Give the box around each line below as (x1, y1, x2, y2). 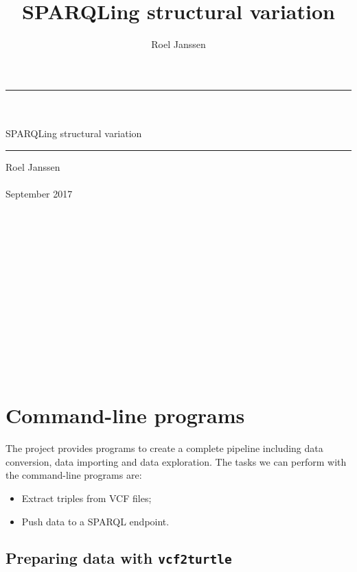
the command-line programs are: (5, 468, 142, 482)
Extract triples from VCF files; (21, 490, 152, 505)
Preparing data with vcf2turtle (5, 547, 232, 569)
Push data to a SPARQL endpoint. (21, 514, 170, 528)
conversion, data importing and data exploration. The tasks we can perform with (5, 454, 347, 468)
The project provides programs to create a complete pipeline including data (5, 441, 323, 455)
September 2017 (5, 186, 73, 200)
